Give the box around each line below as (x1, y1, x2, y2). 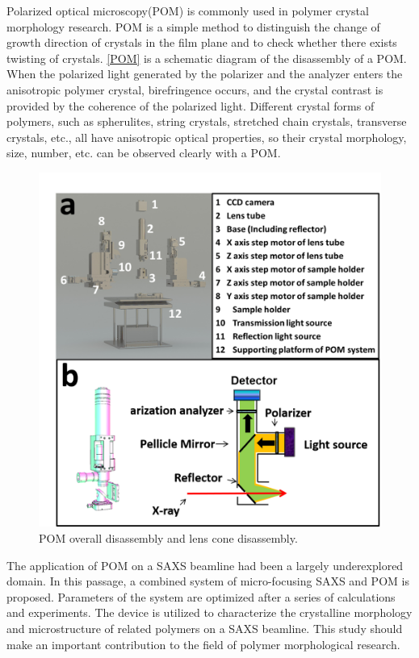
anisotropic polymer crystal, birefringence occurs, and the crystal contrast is (6, 81, 383, 98)
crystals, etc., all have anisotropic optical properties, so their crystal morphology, (6, 128, 407, 145)
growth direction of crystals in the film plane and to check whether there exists (6, 34, 397, 51)
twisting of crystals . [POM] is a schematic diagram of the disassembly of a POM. (6, 49, 407, 66)
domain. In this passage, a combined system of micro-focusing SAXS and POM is (6, 573, 409, 589)
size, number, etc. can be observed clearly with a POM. (6, 144, 281, 161)
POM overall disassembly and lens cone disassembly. (39, 529, 298, 546)
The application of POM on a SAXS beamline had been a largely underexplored (6, 556, 404, 573)
